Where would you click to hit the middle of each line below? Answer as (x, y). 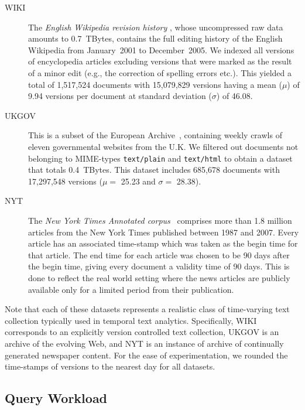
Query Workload (56, 398)
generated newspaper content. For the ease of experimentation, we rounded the (146, 355)
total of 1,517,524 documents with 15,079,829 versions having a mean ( (155, 84)
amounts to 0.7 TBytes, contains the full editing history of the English (155, 38)
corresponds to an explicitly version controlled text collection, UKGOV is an (142, 332)
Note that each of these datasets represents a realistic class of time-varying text (147, 309)
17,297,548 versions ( (65, 181)
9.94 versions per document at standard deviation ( (120, 96)
